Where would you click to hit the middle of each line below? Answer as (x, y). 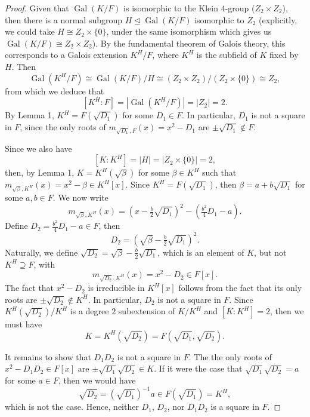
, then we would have (97, 380)
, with (44, 264)
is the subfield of (227, 55)
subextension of (147, 311)
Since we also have (38, 148)
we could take (30, 31)
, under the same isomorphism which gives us (189, 31)
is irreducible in (116, 288)
